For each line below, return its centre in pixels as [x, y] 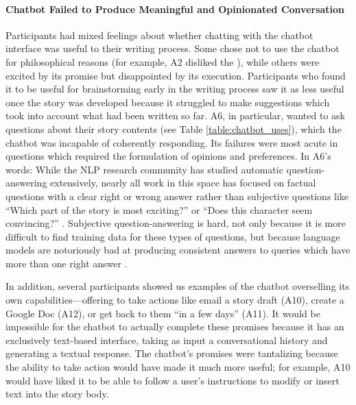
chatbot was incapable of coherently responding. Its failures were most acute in [172, 142]
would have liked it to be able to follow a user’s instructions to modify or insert [173, 380]
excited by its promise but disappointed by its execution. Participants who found [176, 75]
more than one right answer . [67, 263]
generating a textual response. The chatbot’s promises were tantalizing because [172, 353]
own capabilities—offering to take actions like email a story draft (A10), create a [175, 300]
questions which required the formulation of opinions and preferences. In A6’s [168, 156]
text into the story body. [57, 394]
